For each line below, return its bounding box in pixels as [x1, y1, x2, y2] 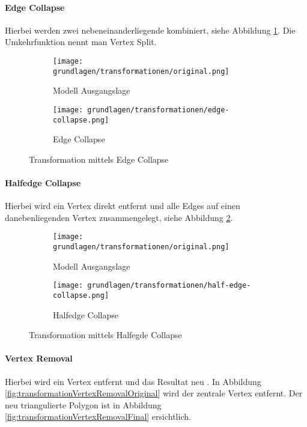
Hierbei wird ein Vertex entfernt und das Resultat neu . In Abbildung [5, 375, 261, 387]
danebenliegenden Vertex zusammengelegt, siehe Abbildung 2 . [5, 211, 233, 223]
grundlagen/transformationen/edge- [87, 105, 229, 114]
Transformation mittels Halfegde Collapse [29, 329, 182, 341]
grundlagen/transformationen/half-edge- [87, 281, 251, 290]
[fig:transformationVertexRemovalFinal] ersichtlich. [5, 410, 191, 423]
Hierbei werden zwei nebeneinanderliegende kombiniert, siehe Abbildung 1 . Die [5, 23, 296, 36]
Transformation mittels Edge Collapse [29, 153, 169, 165]
